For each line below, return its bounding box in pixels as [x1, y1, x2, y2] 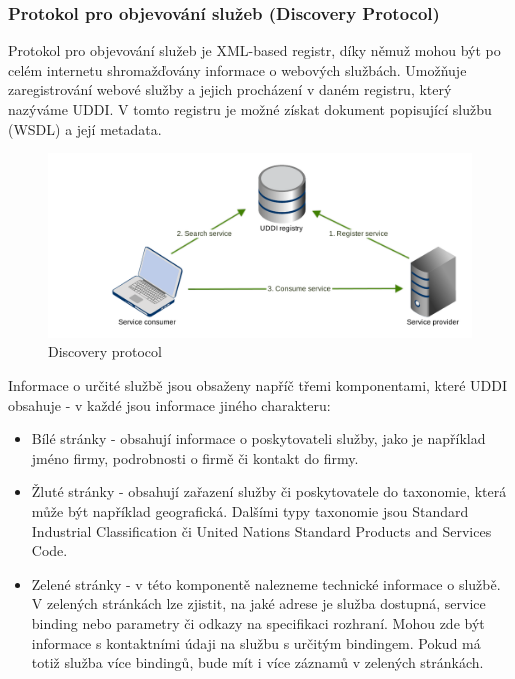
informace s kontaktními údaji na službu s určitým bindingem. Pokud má [31, 632, 481, 653]
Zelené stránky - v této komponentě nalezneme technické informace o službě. [31, 573, 501, 594]
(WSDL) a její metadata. [8, 118, 162, 139]
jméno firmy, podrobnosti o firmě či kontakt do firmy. [31, 447, 359, 468]
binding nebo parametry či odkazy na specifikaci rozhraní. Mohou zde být [31, 612, 485, 633]
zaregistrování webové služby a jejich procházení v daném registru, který [8, 79, 452, 100]
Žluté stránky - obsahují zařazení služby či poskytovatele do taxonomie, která [31, 481, 507, 502]
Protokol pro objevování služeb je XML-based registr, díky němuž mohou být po [8, 40, 501, 61]
